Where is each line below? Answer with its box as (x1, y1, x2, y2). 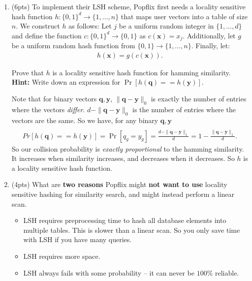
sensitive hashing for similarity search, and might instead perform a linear (11, 188, 235, 199)
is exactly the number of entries (151, 94, 247, 104)
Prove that (11, 67, 44, 77)
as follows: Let (68, 21, 112, 31)
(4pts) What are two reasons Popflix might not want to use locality (11, 179, 227, 189)
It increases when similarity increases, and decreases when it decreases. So (11, 153, 235, 163)
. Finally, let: (191, 40, 230, 51)
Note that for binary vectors (11, 94, 97, 104)
